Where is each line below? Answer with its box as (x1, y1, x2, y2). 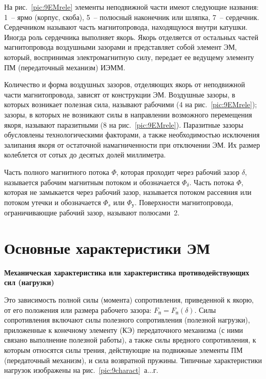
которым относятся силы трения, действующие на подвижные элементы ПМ (4, 345, 243, 355)
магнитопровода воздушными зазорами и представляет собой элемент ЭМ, (4, 42, 237, 52)
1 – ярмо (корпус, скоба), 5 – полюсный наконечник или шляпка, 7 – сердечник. (4, 11, 259, 22)
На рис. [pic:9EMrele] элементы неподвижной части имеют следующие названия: (4, 2, 259, 12)
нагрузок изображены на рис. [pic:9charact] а (4, 365, 148, 375)
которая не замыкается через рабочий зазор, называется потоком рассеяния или (4, 187, 252, 197)
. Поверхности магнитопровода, (134, 196, 233, 207)
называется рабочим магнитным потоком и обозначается (4, 176, 180, 187)
